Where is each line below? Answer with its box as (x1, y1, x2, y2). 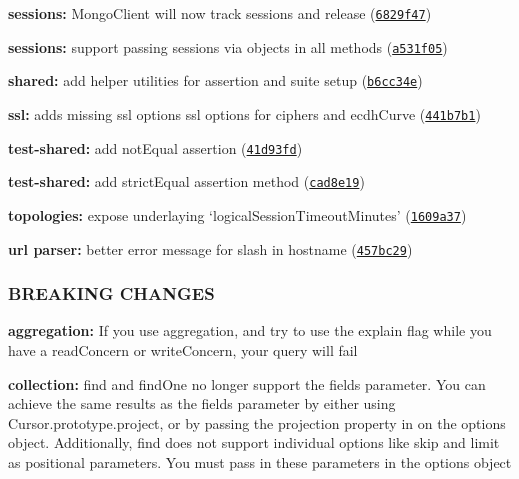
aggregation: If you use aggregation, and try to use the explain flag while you (8, 320, 492, 341)
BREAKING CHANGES (8, 281, 215, 306)
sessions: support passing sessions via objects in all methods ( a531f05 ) (8, 36, 448, 57)
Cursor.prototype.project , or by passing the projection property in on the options (8, 412, 506, 433)
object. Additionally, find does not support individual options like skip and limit (8, 432, 500, 453)
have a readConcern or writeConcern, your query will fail (8, 340, 358, 361)
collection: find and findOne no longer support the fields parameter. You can (8, 373, 486, 394)
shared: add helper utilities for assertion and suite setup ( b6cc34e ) (8, 70, 423, 91)
